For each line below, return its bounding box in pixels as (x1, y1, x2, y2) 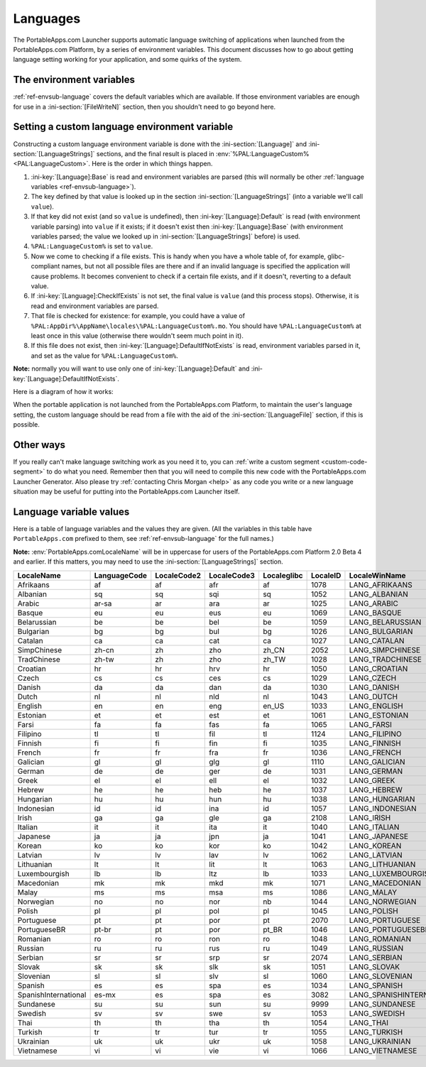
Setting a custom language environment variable (13, 121, 234, 133)
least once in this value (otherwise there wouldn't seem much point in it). (31, 331, 244, 340)
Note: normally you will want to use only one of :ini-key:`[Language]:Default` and (13, 364, 250, 373)
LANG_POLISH (349, 906, 398, 916)
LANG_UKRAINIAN (349, 1036, 411, 1046)
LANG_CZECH (349, 673, 397, 683)
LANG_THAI (349, 1017, 389, 1027)
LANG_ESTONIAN (349, 710, 409, 720)
